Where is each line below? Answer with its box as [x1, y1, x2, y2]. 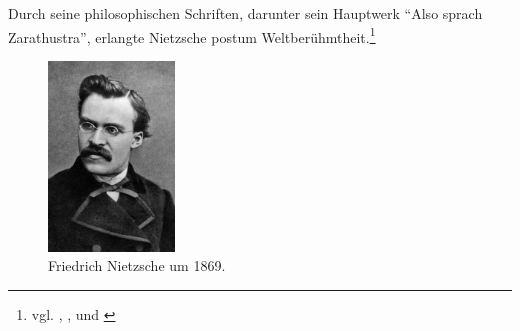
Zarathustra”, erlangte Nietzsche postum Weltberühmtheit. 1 [8, 23, 376, 47]
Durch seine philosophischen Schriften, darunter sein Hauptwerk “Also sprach [8, 3, 483, 23]
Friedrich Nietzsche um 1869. [48, 255, 226, 276]
